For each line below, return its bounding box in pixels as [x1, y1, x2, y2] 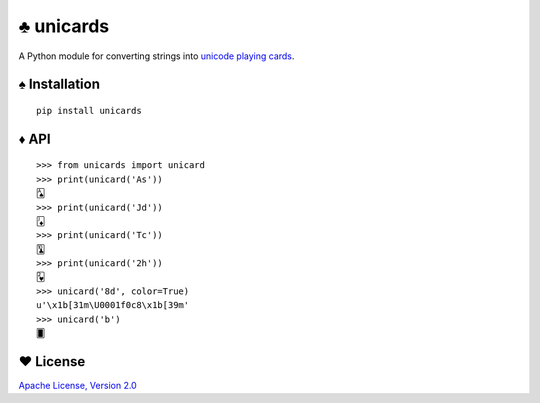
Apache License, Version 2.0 [18, 379, 137, 391]
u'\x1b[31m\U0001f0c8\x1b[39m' [36, 300, 190, 311]
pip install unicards [36, 105, 142, 116]
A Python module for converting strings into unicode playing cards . [18, 50, 295, 62]
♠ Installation [18, 76, 100, 93]
